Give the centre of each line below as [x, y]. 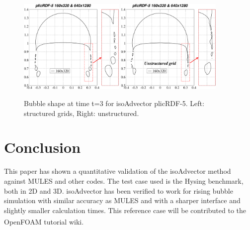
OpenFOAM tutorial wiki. [44, 221]
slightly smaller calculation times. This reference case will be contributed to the [125, 210]
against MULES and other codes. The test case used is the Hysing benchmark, [124, 180]
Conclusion [42, 147]
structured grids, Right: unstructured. [82, 113]
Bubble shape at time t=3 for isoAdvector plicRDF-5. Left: [114, 103]
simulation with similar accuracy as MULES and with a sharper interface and [122, 200]
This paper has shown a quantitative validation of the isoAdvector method [118, 171]
